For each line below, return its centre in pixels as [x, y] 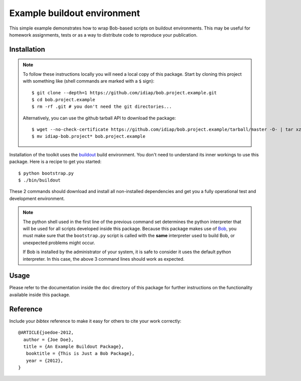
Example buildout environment [75, 13]
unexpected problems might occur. [59, 243]
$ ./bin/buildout [39, 180]
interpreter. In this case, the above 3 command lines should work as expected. [104, 259]
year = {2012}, [45, 360]
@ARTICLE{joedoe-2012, [46, 333]
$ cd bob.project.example [63, 100]
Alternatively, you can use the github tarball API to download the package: [99, 118]
